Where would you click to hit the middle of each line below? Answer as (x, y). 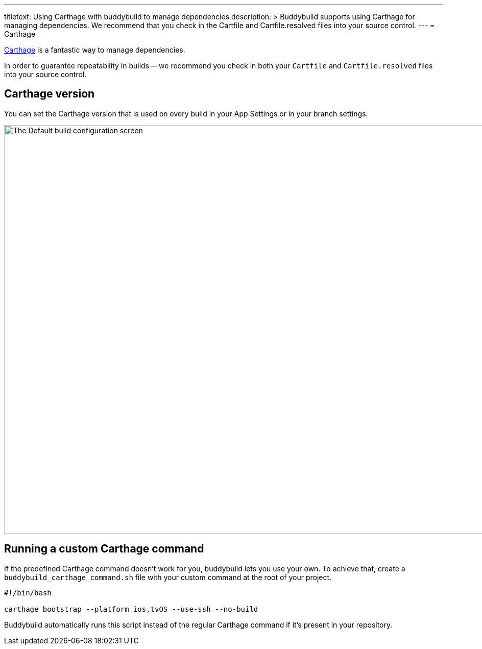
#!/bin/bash (28, 593)
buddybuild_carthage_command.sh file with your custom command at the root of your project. (168, 577)
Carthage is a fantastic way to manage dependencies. (95, 50)
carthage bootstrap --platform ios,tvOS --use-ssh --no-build (131, 609)
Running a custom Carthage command (104, 549)
